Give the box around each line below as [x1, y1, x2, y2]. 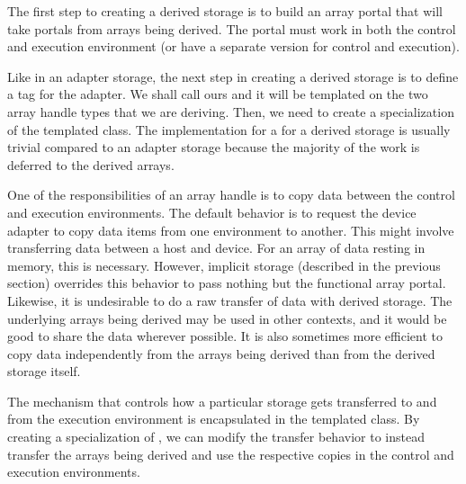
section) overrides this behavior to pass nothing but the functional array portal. [7, 273, 446, 292]
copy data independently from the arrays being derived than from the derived [7, 344, 435, 363]
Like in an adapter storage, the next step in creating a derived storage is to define [7, 67, 459, 85]
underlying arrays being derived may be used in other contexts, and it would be [7, 309, 447, 327]
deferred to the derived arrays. [7, 155, 175, 174]
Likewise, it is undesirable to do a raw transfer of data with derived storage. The [7, 291, 453, 309]
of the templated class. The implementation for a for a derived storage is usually [7, 120, 451, 139]
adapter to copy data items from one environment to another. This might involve [7, 220, 454, 239]
